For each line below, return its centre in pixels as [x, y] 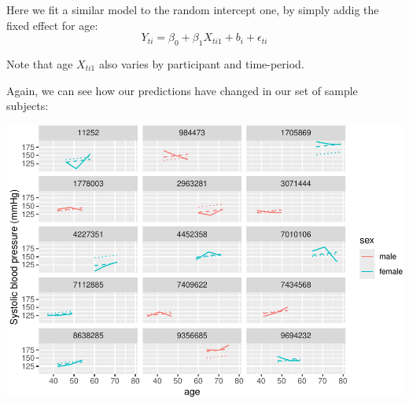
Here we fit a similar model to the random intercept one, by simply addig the [193, 9]
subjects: [28, 106]
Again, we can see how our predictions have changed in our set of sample [182, 90]
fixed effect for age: [52, 25]
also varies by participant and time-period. [201, 63]
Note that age [40, 63]
